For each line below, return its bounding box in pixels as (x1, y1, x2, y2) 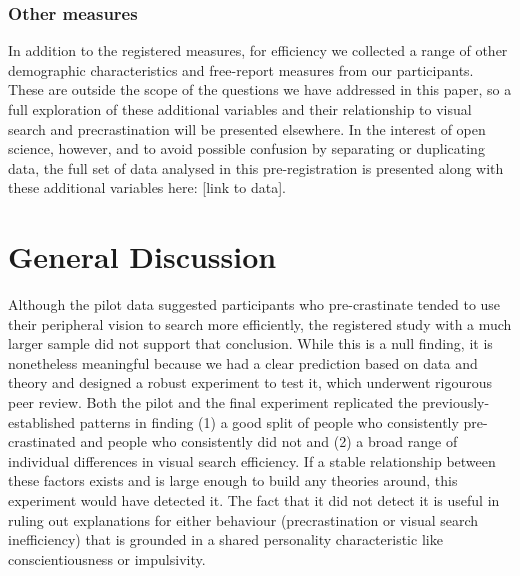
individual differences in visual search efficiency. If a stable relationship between (8, 450, 496, 471)
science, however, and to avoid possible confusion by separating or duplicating (8, 138, 485, 159)
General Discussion (8, 236, 277, 277)
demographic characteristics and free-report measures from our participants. (8, 59, 474, 80)
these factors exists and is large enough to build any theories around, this (8, 470, 458, 491)
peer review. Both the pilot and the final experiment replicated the (8, 392, 418, 413)
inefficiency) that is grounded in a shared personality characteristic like (8, 529, 443, 550)
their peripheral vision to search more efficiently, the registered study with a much (8, 313, 512, 334)
